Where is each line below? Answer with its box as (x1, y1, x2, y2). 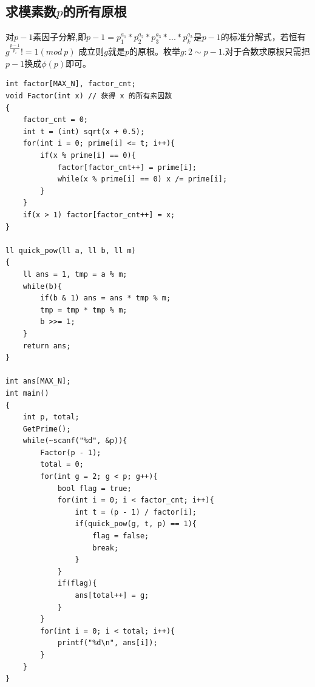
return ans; (22, 341, 71, 350)
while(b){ (22, 282, 63, 291)
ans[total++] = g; (75, 591, 149, 600)
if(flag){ (57, 579, 97, 588)
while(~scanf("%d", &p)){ (22, 436, 127, 445)
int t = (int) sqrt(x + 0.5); (22, 127, 145, 136)
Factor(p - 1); (40, 448, 101, 457)
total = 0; (40, 460, 84, 469)
